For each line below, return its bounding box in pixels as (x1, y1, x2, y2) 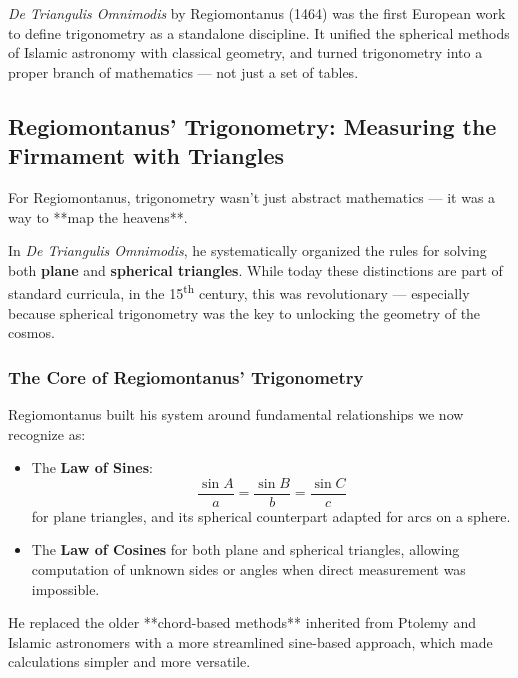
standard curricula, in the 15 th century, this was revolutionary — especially (8, 280, 470, 303)
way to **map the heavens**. (8, 206, 188, 227)
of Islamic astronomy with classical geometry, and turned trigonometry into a (8, 42, 483, 63)
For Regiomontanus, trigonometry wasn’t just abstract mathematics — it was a (8, 186, 496, 207)
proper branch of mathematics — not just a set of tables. (8, 61, 359, 82)
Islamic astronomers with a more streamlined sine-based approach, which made (8, 631, 493, 652)
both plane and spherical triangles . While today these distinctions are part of (8, 259, 503, 280)
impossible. (31, 578, 100, 599)
